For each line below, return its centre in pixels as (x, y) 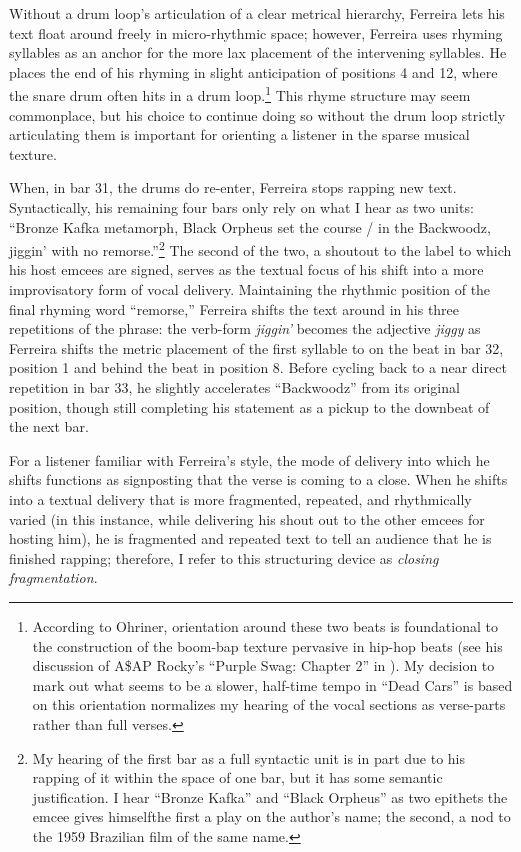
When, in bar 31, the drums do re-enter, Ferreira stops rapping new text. (233, 187)
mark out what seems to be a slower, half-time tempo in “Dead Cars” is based (272, 684)
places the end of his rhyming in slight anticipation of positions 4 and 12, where (253, 71)
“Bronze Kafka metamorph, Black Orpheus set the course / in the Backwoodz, (250, 226)
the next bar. (49, 426)
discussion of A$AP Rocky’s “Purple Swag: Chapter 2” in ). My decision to (263, 665)
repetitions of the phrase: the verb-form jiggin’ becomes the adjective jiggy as (245, 328)
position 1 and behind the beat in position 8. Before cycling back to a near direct (258, 367)
